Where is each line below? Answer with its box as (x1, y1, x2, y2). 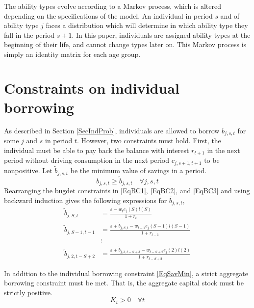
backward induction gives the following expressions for (4, 195, 167, 205)
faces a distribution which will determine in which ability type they (46, 20, 248, 30)
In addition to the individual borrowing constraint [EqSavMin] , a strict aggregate (4, 268, 249, 278)
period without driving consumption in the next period (4, 155, 170, 165)
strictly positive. (4, 287, 52, 297)
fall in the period (4, 29, 55, 40)
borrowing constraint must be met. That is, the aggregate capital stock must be (4, 278, 244, 288)
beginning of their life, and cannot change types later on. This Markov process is (4, 39, 247, 50)
